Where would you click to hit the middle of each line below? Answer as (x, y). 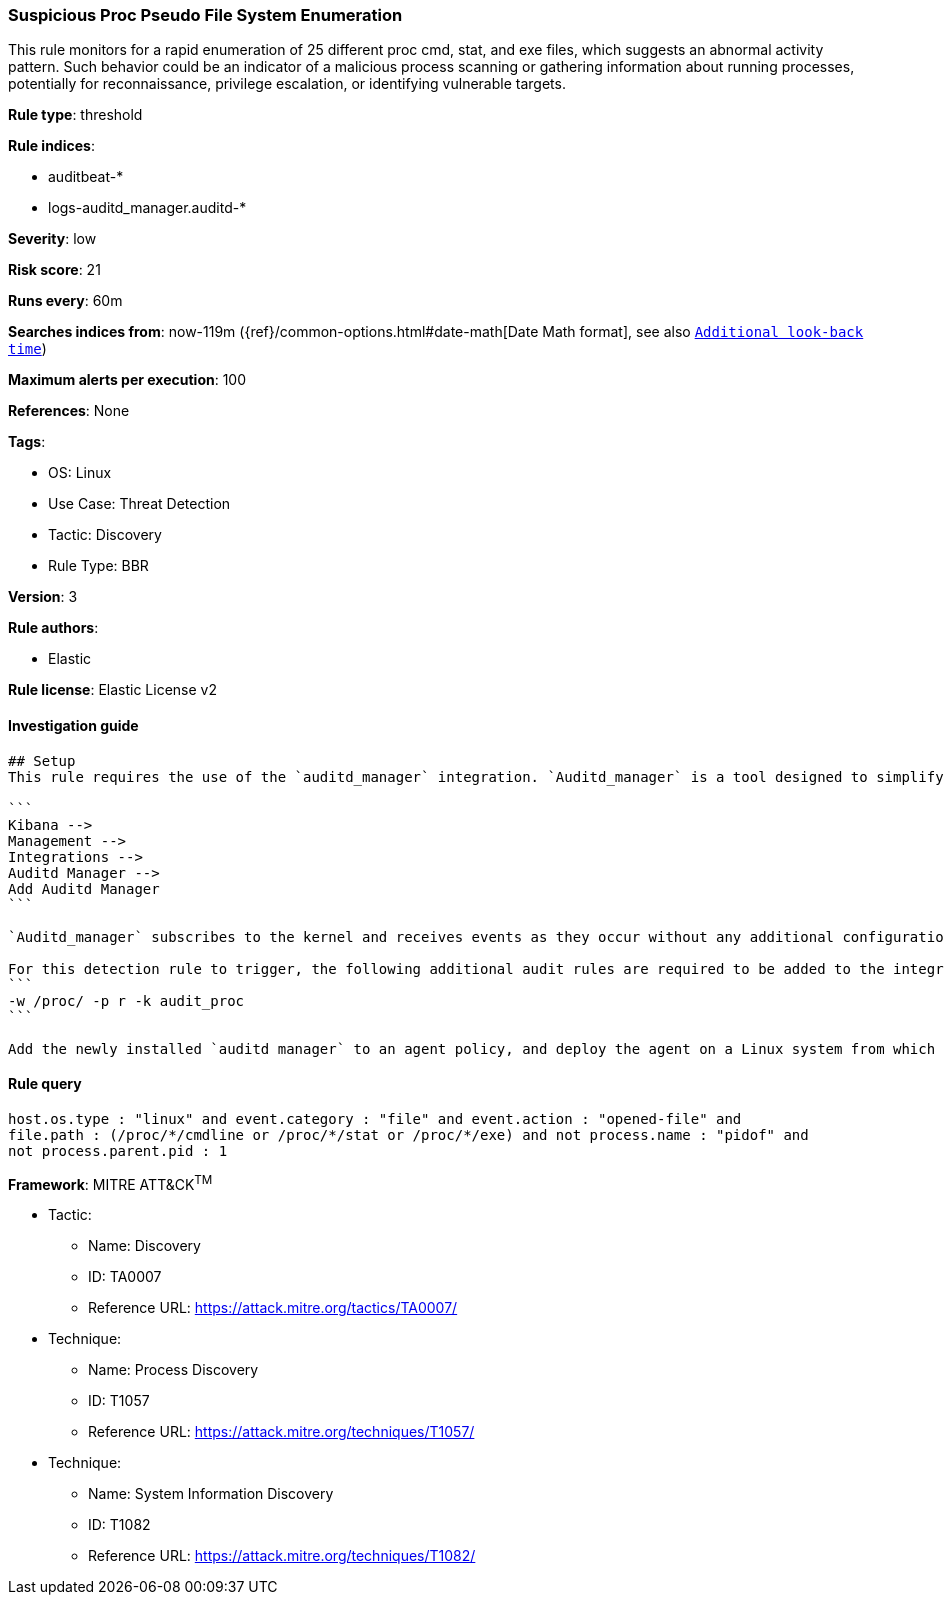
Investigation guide (73, 725)
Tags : (27, 442)
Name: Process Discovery (173, 1370)
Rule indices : (51, 146)
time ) (27, 349)
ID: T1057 (119, 1401)
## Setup (42, 760)
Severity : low (52, 239)
